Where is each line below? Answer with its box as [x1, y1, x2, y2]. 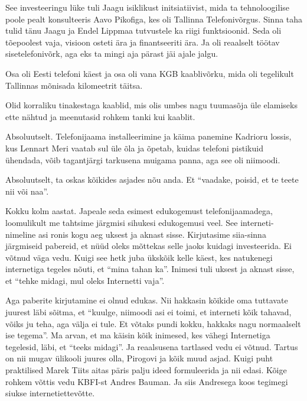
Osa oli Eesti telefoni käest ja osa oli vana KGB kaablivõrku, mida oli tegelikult [5, 67, 294, 79]
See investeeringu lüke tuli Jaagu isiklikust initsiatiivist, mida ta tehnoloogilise [5, 1, 290, 13]
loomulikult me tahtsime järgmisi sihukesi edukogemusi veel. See [5, 216, 238, 228]
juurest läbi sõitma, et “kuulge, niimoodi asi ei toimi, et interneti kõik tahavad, [5, 306, 292, 318]
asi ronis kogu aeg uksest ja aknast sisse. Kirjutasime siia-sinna [38, 228, 266, 240]
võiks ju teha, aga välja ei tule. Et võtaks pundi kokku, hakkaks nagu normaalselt [5, 317, 301, 329]
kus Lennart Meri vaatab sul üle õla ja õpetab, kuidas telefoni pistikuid [5, 141, 263, 154]
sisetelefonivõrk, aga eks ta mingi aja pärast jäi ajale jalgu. [5, 47, 218, 60]
